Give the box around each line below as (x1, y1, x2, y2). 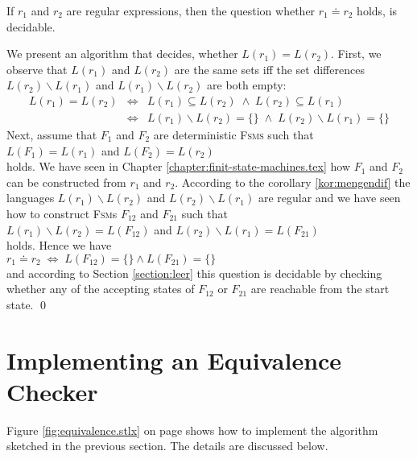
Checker (6, 374, 98, 407)
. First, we (331, 45, 382, 62)
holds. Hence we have (6, 237, 112, 254)
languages (6, 189, 55, 206)
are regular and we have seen (258, 189, 401, 206)
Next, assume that (6, 126, 97, 143)
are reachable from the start (250, 280, 390, 297)
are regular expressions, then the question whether (66, 2, 316, 19)
